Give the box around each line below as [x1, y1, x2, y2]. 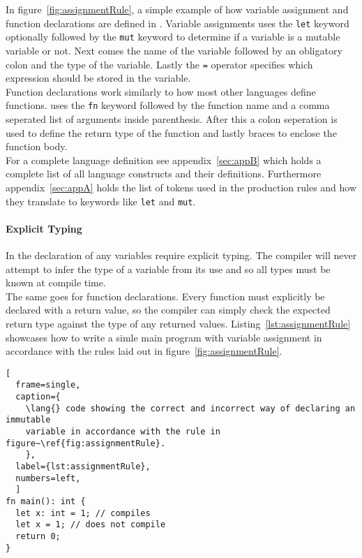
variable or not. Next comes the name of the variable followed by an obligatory [6, 43, 342, 57]
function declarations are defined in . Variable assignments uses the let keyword [6, 15, 349, 30]
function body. [6, 139, 68, 154]
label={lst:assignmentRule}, [15, 462, 151, 472]
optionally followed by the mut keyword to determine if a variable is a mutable [6, 29, 340, 44]
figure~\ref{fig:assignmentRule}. [6, 438, 166, 448]
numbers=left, [15, 473, 81, 483]
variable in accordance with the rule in [25, 427, 220, 437]
